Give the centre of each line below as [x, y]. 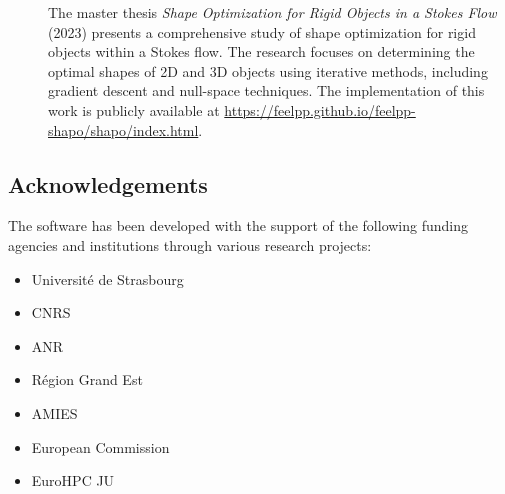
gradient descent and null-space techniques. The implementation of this [266, 90]
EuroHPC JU [73, 480]
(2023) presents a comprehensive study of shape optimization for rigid [262, 31]
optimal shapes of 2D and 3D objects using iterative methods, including [268, 70]
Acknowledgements [108, 183]
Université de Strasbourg [107, 278]
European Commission [100, 446]
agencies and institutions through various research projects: [190, 244]
